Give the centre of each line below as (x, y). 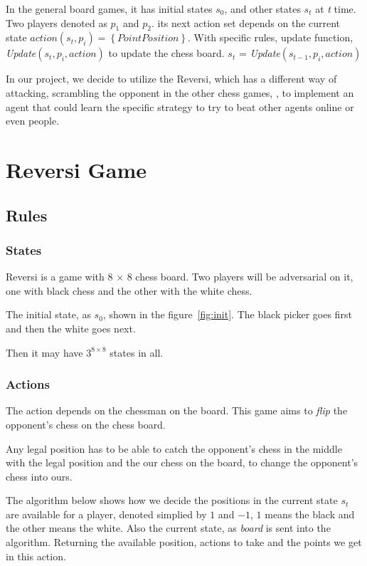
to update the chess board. (166, 53)
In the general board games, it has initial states (109, 9)
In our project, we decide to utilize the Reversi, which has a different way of (171, 79)
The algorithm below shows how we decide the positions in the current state (172, 500)
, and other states (262, 9)
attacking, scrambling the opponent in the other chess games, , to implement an (180, 92)
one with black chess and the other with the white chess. (129, 290)
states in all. (137, 352)
